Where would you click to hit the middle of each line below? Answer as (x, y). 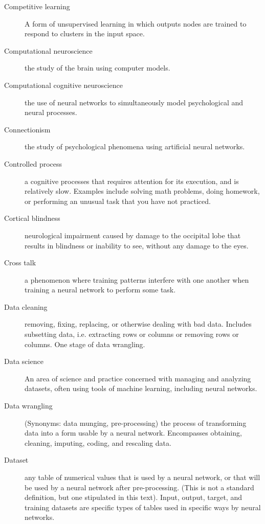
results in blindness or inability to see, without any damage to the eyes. (137, 245)
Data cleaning (26, 306)
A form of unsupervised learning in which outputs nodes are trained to (136, 23)
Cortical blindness (32, 218)
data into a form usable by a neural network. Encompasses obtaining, (133, 433)
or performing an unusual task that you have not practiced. (118, 201)
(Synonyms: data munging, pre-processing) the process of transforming (136, 423)
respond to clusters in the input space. (85, 33)
